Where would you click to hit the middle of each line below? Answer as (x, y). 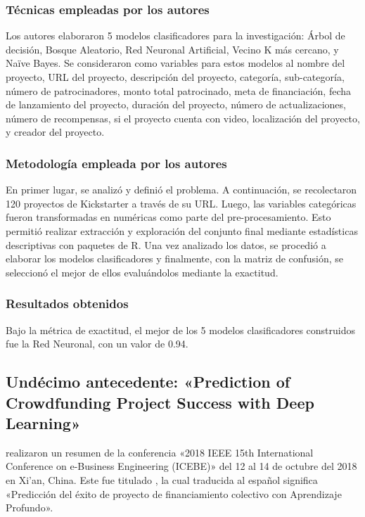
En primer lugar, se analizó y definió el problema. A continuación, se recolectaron (181, 190)
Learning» (43, 422)
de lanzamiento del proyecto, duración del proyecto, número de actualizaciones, (176, 104)
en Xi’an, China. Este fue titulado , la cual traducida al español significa (162, 479)
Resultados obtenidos (67, 304)
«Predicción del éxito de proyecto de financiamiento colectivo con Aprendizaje (174, 493)
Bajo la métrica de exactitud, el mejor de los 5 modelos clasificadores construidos (180, 330)
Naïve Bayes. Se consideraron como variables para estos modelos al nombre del (175, 63)
